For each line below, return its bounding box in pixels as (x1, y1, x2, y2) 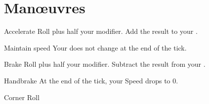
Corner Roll (4, 92, 40, 102)
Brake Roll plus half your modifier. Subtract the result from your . (4, 59, 206, 69)
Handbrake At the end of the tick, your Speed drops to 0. (4, 75, 178, 85)
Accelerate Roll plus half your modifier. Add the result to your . (4, 26, 198, 36)
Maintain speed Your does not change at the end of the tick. (4, 42, 187, 52)
